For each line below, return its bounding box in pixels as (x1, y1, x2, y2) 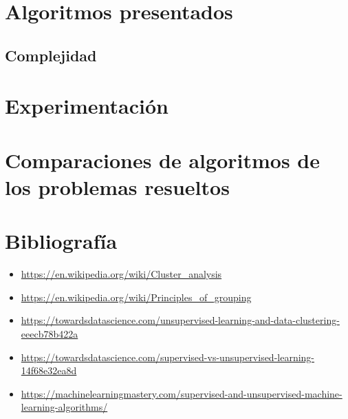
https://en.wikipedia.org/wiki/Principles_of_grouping (21, 289, 252, 304)
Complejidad (5, 44, 97, 65)
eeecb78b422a (21, 327, 78, 340)
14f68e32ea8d (21, 363, 77, 378)
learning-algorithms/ (21, 400, 108, 414)
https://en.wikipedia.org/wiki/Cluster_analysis (21, 267, 222, 281)
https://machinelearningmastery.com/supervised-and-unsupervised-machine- (21, 386, 342, 400)
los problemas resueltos (5, 172, 230, 201)
